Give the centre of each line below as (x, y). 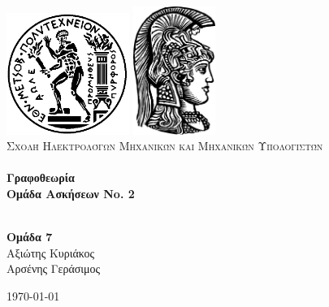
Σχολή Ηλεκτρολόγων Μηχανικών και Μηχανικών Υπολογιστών (165, 146)
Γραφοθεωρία (41, 177)
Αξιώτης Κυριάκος (51, 252)
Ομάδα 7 (30, 237)
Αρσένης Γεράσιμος (54, 268)
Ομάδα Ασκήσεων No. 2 (71, 193)
